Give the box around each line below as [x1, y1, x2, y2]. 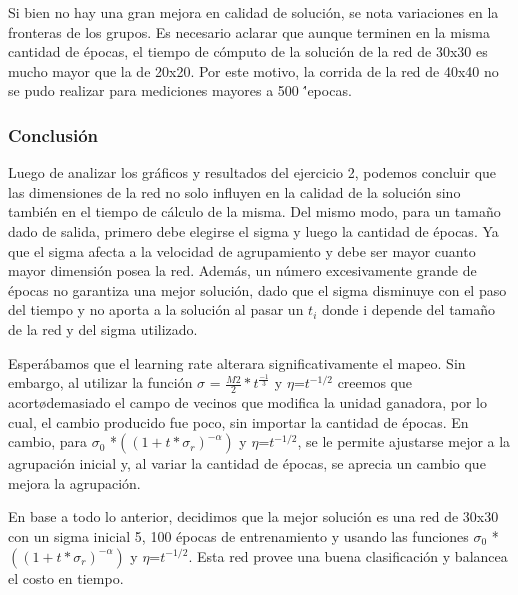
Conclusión [8, 122, 98, 147]
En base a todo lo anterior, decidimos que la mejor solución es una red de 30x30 [8, 506, 499, 527]
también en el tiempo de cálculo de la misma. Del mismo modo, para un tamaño [8, 201, 501, 222]
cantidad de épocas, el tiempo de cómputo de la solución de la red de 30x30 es [8, 41, 488, 62]
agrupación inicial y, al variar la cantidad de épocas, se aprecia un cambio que [8, 453, 486, 474]
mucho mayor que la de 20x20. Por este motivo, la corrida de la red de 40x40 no [8, 60, 499, 81]
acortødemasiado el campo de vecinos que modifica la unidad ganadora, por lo [8, 391, 488, 412]
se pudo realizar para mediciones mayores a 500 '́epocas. [8, 80, 352, 101]
